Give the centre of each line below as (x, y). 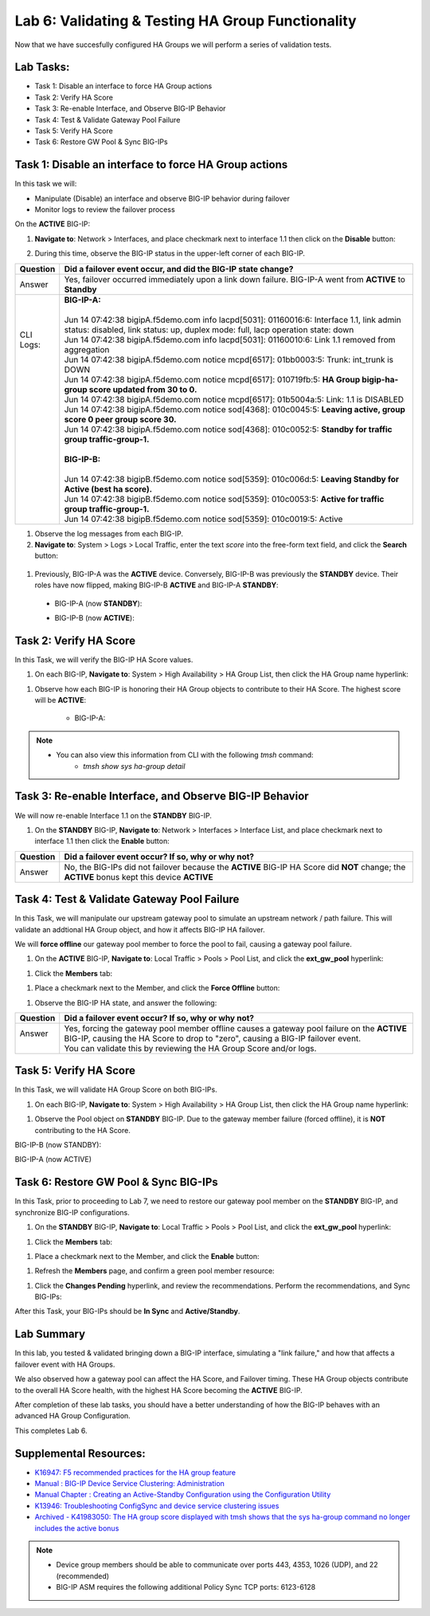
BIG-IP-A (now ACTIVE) (53, 1159)
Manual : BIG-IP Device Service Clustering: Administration (129, 1484)
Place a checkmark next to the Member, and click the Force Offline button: (157, 988)
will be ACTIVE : (61, 700)
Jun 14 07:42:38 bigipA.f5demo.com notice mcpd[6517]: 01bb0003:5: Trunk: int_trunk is (229, 359)
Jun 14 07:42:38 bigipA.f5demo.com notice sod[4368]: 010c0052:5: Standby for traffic (228, 429)
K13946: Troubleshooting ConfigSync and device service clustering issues (157, 1505)
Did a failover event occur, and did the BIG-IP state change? (179, 269)
